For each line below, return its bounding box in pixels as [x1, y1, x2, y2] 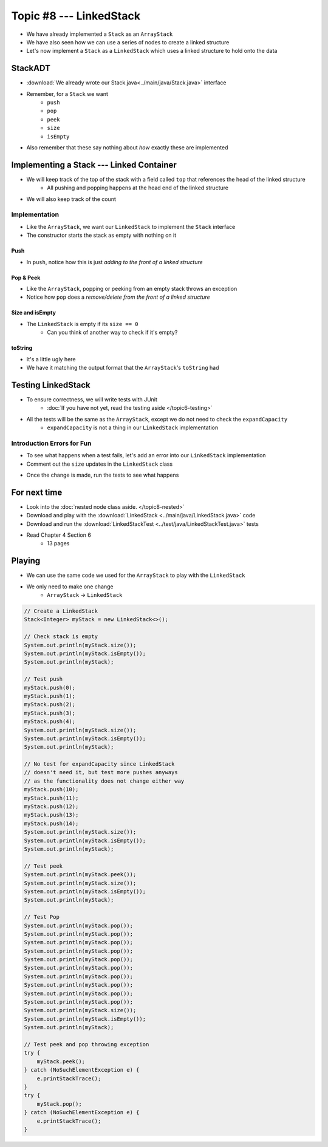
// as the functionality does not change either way [24, 777, 185, 785]
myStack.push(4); [24, 718, 76, 725]
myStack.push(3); [24, 709, 76, 716]
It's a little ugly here [26, 355, 76, 362]
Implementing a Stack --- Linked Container [11, 160, 177, 170]
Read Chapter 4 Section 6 [26, 531, 91, 539]
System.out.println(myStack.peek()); [24, 871, 137, 878]
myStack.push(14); [24, 820, 79, 827]
